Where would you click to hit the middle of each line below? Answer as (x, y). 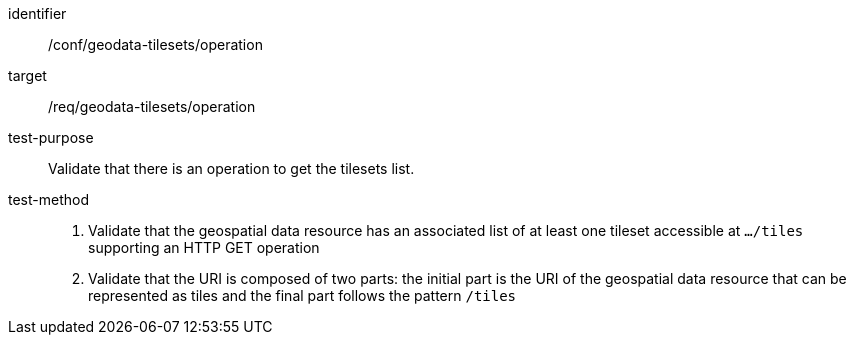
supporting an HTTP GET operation (204, 247)
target (27, 75)
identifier (37, 13)
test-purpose (51, 137)
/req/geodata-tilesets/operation (152, 106)
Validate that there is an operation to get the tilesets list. (231, 168)
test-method (48, 199)
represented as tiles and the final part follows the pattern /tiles (302, 295)
